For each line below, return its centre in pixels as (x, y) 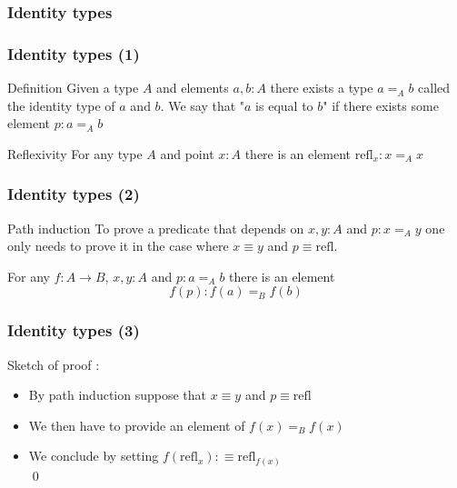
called (434, 88)
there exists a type (322, 88)
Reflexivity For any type (75, 153)
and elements (193, 88)
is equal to (284, 105)
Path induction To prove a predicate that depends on (156, 228)
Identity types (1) (74, 53)
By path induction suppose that (118, 395)
